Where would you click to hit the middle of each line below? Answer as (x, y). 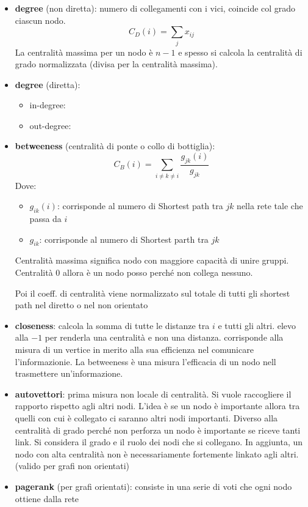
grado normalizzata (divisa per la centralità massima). (116, 64)
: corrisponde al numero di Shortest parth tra (124, 239)
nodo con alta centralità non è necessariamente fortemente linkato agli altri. (157, 453)
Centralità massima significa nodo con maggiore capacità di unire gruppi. (152, 260)
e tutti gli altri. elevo (257, 325)
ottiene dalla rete (47, 498)
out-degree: (50, 125)
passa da (45, 219)
